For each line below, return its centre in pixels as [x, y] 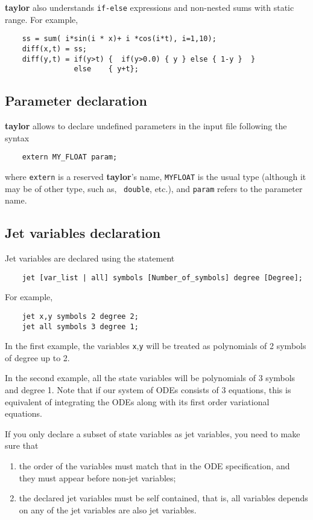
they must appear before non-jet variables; [97, 477]
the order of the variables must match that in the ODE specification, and [154, 466]
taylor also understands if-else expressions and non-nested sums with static [150, 7]
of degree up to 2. [37, 357]
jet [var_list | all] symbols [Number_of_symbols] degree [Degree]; [162, 278]
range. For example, [42, 19]
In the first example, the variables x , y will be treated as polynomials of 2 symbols [156, 346]
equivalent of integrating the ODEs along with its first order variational [137, 401]
